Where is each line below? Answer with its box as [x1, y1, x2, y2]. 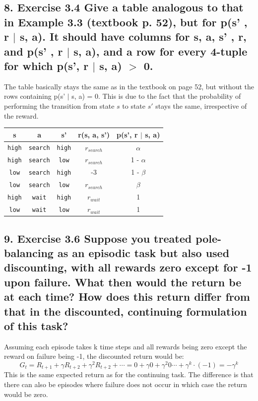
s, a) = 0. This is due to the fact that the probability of [71, 91, 241, 101]
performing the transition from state [4, 100, 115, 111]
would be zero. [4, 389, 48, 399]
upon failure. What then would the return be [4, 274, 242, 289]
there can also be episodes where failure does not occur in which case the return [4, 379, 247, 390]
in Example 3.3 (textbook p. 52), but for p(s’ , [4, 14, 248, 29]
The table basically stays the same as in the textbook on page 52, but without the [4, 81, 254, 91]
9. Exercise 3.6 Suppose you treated [4, 230, 192, 246]
